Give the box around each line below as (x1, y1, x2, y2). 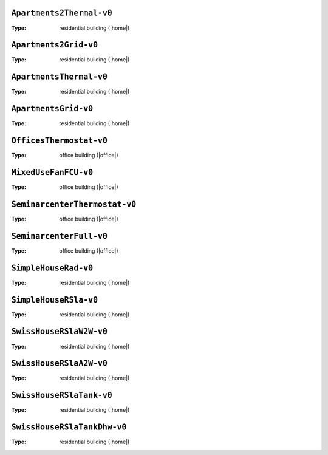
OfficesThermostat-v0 (11, 135, 108, 146)
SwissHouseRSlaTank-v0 (11, 391, 112, 400)
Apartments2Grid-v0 (11, 40, 98, 50)
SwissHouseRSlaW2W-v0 (11, 327, 108, 337)
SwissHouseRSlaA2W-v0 (11, 358, 108, 369)
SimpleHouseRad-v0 (11, 263, 94, 273)
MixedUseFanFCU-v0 (11, 167, 94, 177)
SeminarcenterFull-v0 (11, 231, 108, 241)
